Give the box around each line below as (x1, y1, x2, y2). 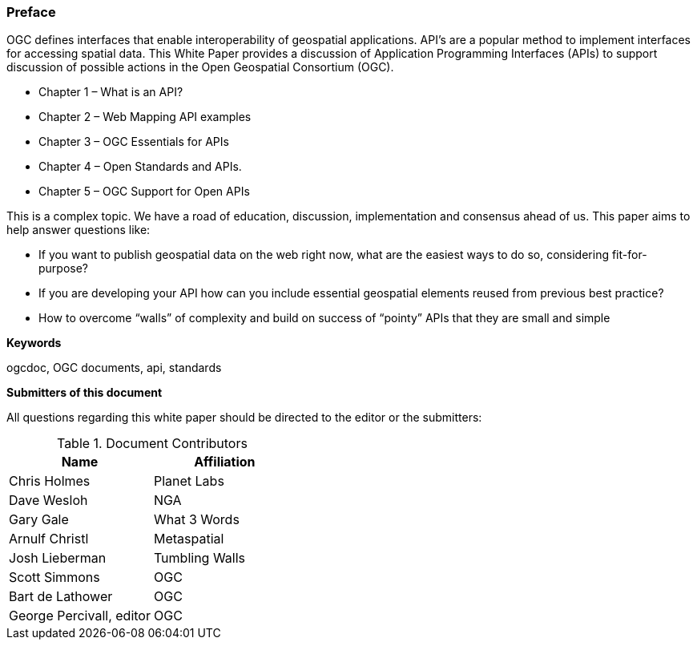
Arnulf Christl (9, 531, 89, 547)
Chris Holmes (9, 473, 91, 490)
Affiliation (194, 454, 256, 470)
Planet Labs (153, 473, 224, 490)
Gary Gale (9, 511, 69, 528)
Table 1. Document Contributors (56, 435, 248, 452)
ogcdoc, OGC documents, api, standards (6, 361, 222, 375)
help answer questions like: (6, 223, 151, 237)
